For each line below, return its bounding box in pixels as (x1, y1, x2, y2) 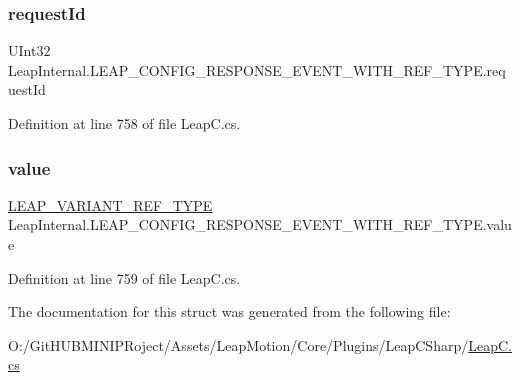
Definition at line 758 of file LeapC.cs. (8, 113, 241, 133)
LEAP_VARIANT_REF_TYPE (8, 194, 213, 215)
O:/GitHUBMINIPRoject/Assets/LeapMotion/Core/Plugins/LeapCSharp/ (8, 334, 469, 355)
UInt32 (8, 40, 51, 61)
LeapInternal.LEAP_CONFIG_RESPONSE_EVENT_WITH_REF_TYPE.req (8, 59, 506, 80)
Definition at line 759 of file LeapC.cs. (8, 267, 241, 288)
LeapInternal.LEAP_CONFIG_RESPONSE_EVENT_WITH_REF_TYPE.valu (8, 214, 512, 235)
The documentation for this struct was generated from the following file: (8, 301, 451, 322)
